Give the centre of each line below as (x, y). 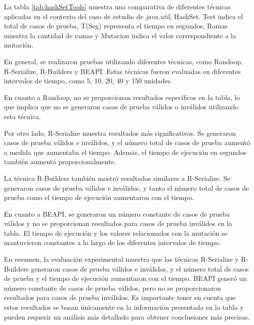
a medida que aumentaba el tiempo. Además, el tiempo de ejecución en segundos (125, 152)
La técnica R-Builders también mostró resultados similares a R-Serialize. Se (117, 178)
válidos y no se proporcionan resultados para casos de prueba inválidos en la (118, 223)
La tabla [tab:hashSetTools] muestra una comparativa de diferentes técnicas (117, 6)
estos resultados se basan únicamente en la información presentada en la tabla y (124, 307)
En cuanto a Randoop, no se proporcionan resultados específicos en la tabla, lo (122, 97)
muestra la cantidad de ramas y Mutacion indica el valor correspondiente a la (120, 35)
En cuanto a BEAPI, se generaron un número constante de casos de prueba (117, 213)
